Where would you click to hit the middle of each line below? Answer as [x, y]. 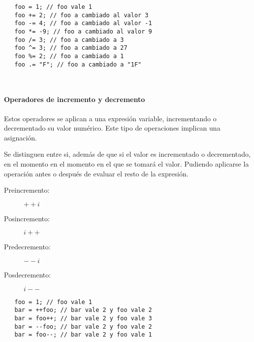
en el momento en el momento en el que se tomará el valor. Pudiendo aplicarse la [127, 164]
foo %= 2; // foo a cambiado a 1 [69, 56]
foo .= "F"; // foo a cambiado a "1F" [78, 64]
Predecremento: [27, 247]
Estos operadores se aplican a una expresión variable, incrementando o [110, 118]
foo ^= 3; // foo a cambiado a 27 [71, 48]
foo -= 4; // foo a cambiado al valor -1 [83, 23]
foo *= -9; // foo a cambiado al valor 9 [83, 31]
